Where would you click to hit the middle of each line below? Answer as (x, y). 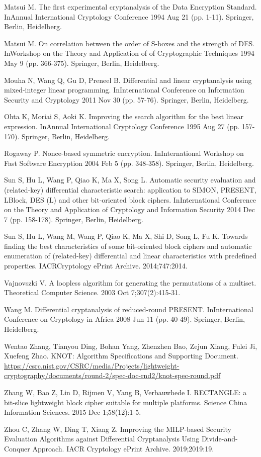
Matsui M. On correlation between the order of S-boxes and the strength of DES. (129, 43)
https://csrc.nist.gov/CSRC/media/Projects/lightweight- (92, 365)
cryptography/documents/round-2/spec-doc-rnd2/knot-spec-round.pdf (112, 375)
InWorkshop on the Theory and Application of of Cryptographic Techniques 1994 (129, 53)
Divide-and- (220, 439)
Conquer (17, 448)
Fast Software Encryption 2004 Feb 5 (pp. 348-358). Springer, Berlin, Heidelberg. (129, 163)
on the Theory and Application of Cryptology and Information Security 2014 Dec (129, 209)
